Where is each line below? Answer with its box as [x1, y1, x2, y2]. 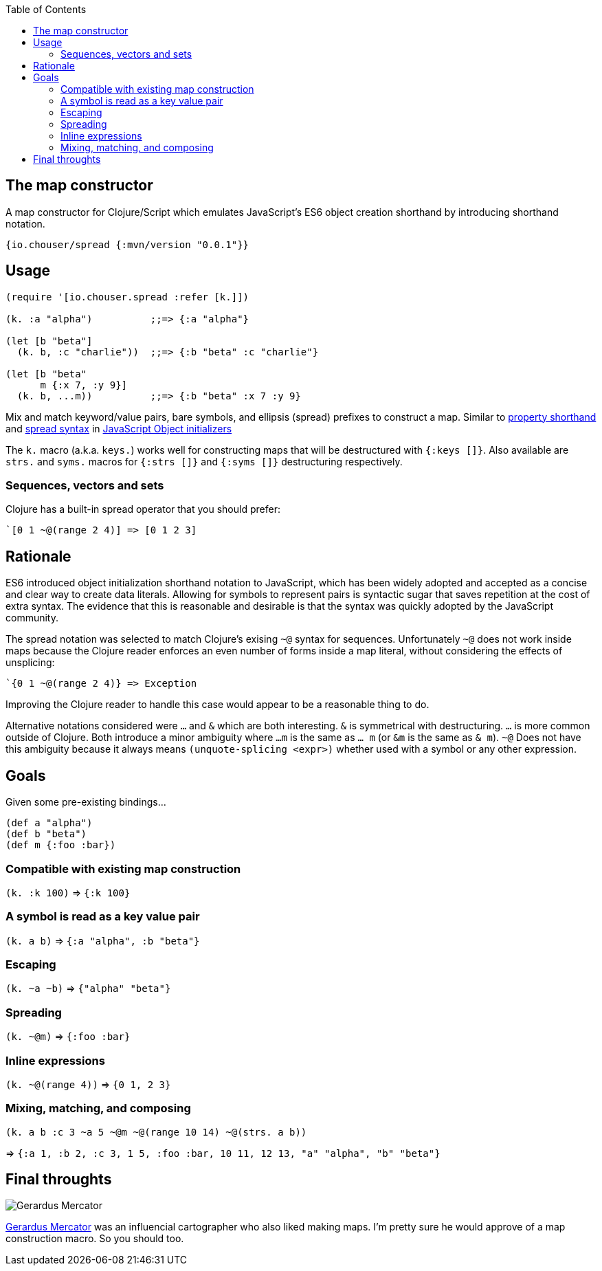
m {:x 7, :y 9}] [40, 379, 128, 390]
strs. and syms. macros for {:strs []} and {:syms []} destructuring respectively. [5, 455, 403, 467]
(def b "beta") [5, 828, 87, 840]
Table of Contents [5, 3, 87, 15]
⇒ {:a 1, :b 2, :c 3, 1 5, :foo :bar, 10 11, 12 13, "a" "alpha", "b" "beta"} [5, 1147, 441, 1159]
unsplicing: [5, 656, 55, 669]
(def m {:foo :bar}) [5, 839, 116, 851]
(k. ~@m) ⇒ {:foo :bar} [5, 1030, 131, 1043]
